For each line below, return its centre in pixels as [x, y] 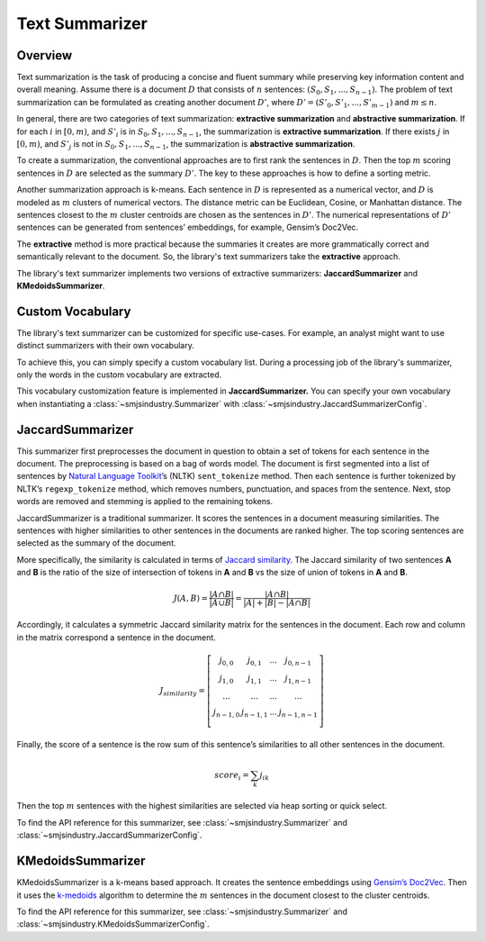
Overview [45, 55]
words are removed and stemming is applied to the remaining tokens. [145, 502]
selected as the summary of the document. [96, 543]
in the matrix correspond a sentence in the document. [116, 637]
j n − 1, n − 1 [298, 713]
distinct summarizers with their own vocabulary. [106, 346]
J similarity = [183, 692]
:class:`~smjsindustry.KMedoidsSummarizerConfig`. [113, 924]
